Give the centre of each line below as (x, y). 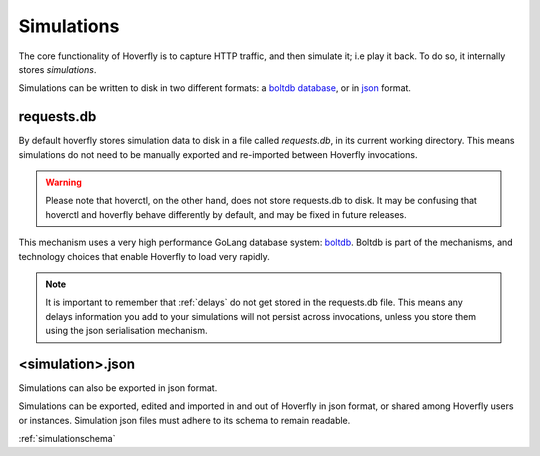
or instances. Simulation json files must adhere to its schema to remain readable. (184, 420)
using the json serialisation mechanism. (126, 331)
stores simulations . (57, 69)
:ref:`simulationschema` (67, 439)
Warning (63, 182)
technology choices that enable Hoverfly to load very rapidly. (144, 256)
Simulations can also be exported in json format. (118, 388)
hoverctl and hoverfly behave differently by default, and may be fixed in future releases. (226, 214)
